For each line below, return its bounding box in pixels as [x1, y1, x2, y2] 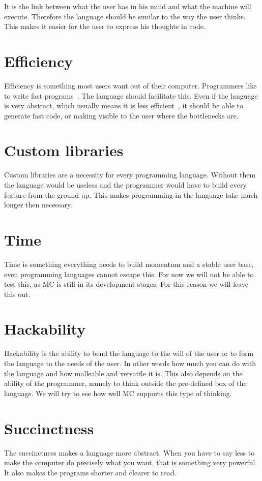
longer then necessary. [4, 199, 73, 210]
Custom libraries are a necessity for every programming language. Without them [4, 169, 256, 180]
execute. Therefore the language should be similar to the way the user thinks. [4, 11, 246, 21]
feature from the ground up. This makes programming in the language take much [4, 189, 258, 200]
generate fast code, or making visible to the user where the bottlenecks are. [4, 110, 239, 121]
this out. [4, 288, 31, 299]
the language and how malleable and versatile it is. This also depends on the [4, 368, 243, 378]
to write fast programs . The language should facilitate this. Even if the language [4, 90, 258, 101]
